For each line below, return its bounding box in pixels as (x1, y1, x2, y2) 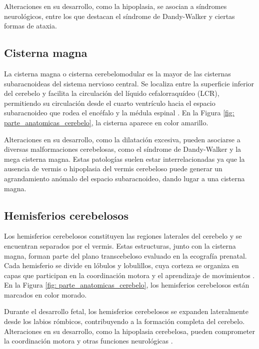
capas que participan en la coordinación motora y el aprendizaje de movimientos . (4, 270, 255, 280)
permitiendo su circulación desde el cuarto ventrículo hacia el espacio (4, 97, 215, 108)
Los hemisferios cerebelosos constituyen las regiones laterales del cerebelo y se (4, 231, 242, 241)
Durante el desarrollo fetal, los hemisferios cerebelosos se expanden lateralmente (4, 306, 248, 317)
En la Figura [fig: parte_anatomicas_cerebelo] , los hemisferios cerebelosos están (4, 280, 249, 290)
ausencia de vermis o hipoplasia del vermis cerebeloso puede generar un (4, 163, 222, 174)
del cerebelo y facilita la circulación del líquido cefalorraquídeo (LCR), (4, 88, 219, 98)
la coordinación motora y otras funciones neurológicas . (4, 336, 173, 346)
